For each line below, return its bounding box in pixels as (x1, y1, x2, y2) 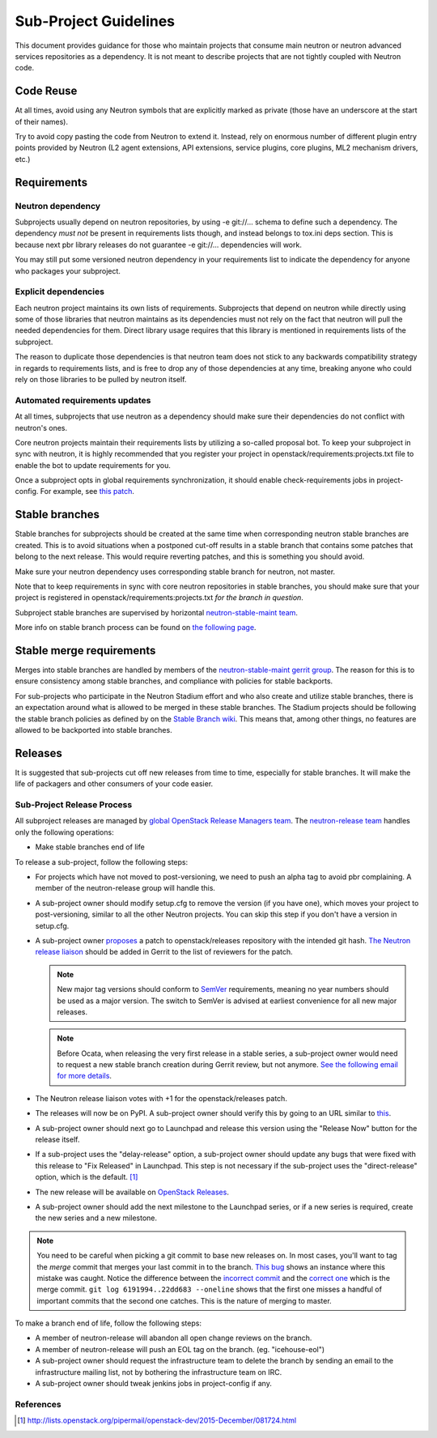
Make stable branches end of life (35, 842, 145, 852)
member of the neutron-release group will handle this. (35, 883, 216, 893)
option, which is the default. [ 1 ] (35, 1172, 138, 1182)
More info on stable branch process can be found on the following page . (15, 623, 257, 632)
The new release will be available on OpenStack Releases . (35, 1187, 230, 1197)
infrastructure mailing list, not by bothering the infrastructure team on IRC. (35, 1367, 282, 1376)
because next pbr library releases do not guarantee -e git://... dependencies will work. (15, 240, 303, 249)
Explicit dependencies (15, 286, 105, 297)
